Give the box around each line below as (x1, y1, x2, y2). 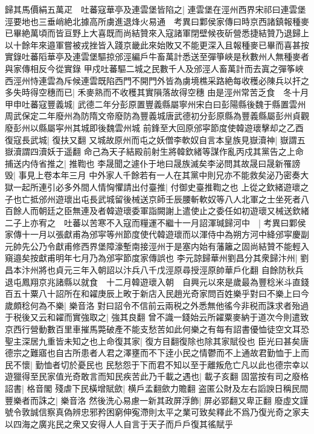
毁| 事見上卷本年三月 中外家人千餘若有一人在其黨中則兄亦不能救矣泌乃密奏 (5, 169, 301, 181)
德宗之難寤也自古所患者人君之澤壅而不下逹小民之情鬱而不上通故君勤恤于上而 (5, 346, 309, 359)
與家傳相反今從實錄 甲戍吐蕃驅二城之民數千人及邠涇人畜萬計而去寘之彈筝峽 (5, 62, 304, 74)
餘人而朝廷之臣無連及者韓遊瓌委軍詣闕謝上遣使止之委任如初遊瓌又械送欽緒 (13, 204, 309, 217)
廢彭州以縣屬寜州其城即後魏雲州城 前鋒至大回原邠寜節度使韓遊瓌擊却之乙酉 (5, 121, 304, 134)
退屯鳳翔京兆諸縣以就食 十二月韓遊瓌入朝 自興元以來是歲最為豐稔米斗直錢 (5, 275, 309, 288)
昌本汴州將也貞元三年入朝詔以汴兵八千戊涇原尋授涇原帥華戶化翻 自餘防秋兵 (5, 264, 304, 276)
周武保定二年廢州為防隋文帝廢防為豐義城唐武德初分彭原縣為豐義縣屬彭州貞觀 (5, 109, 309, 122)
